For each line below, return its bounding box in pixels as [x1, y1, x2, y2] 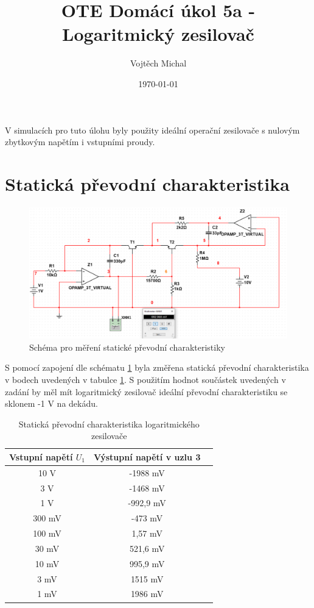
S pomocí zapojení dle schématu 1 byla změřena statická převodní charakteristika [5, 361, 309, 374]
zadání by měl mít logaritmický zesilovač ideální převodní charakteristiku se [5, 385, 288, 398]
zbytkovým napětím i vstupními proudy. [5, 135, 155, 148]
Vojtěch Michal [130, 57, 187, 70]
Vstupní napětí [9, 450, 73, 463]
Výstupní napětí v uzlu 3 [93, 450, 201, 463]
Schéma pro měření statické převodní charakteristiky [29, 340, 225, 353]
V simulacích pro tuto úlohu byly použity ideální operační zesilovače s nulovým [5, 123, 300, 136]
